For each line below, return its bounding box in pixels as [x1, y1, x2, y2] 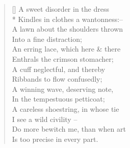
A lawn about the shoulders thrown [12, 23, 123, 34]
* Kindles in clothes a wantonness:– [12, 13, 123, 24]
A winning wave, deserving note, [12, 83, 114, 94]
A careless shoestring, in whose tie [12, 103, 119, 114]
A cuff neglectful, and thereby [12, 63, 106, 74]
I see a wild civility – [12, 113, 77, 124]
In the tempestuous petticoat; [12, 93, 105, 104]
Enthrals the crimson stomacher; [12, 53, 114, 64]
